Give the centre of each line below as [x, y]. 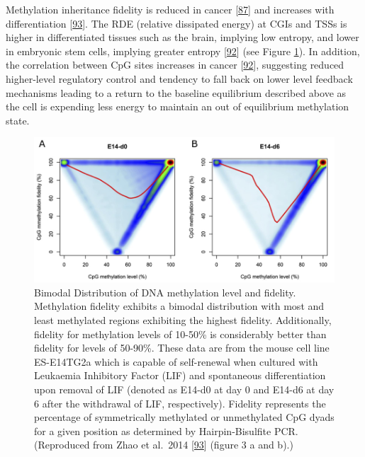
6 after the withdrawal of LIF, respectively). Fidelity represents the [180, 403]
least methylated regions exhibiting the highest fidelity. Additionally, [183, 319]
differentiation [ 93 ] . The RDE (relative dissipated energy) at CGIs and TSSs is [176, 23]
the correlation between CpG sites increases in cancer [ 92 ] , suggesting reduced [175, 65]
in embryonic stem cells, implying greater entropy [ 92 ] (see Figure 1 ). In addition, [183, 51]
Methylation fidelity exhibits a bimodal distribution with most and [179, 306]
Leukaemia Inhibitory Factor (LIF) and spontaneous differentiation [180, 375]
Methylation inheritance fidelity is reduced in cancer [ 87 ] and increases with [170, 9]
